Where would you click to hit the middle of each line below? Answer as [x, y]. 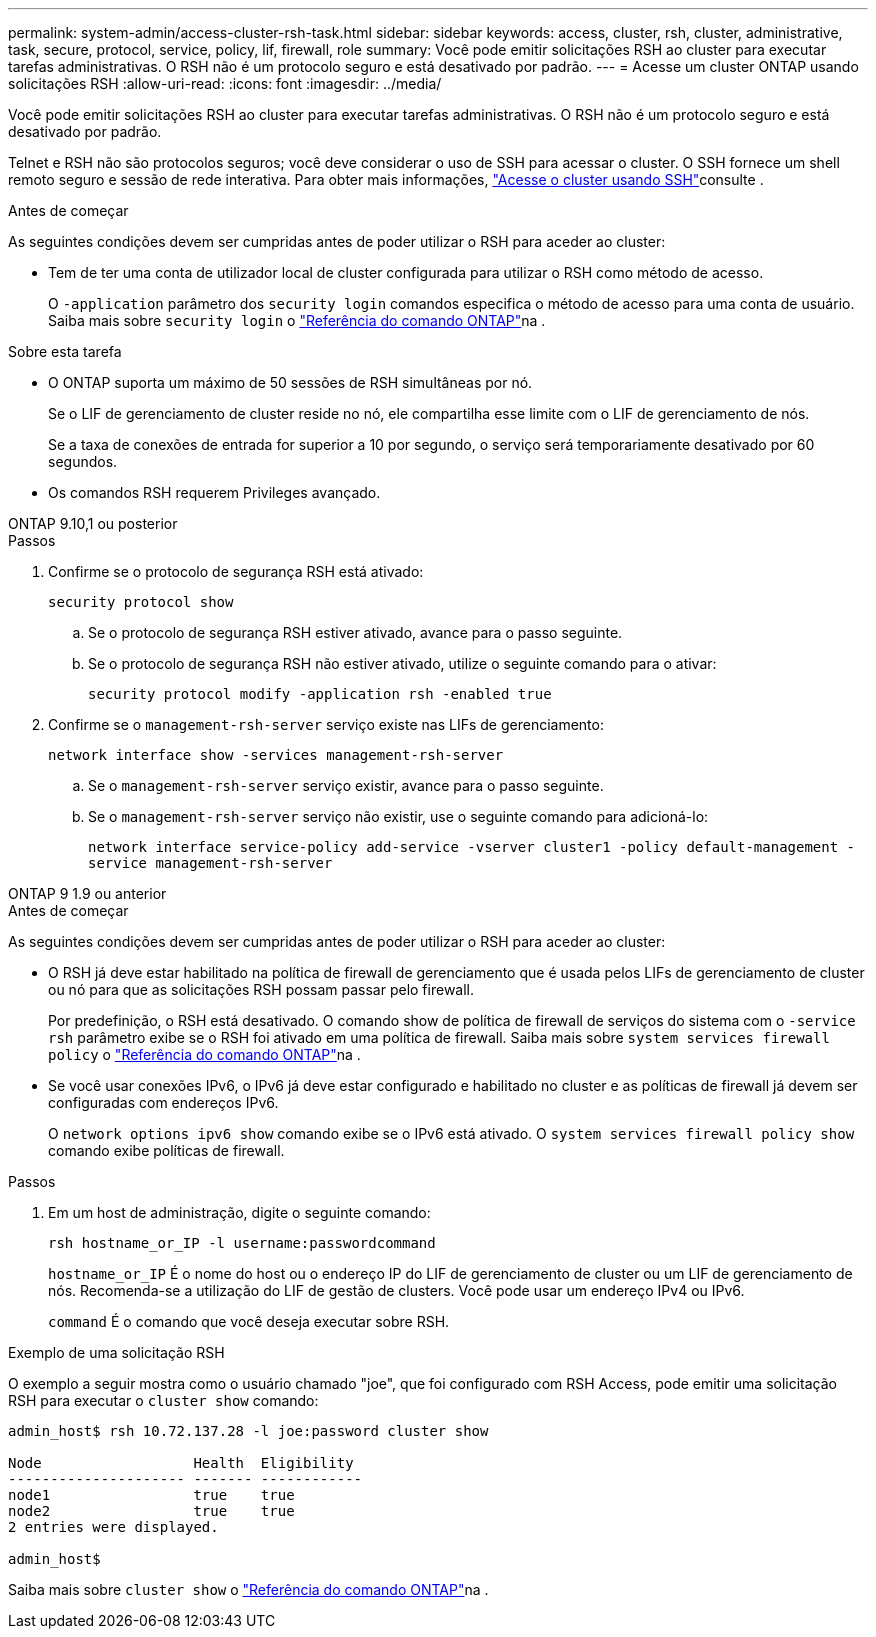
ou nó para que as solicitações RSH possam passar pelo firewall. [261, 989]
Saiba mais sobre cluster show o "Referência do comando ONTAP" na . [248, 1589]
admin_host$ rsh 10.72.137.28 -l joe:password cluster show [248, 1431]
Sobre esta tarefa [65, 351]
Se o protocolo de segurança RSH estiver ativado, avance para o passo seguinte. [355, 632]
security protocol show [141, 602]
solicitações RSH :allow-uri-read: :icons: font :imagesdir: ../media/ [225, 83]
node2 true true [151, 1511]
